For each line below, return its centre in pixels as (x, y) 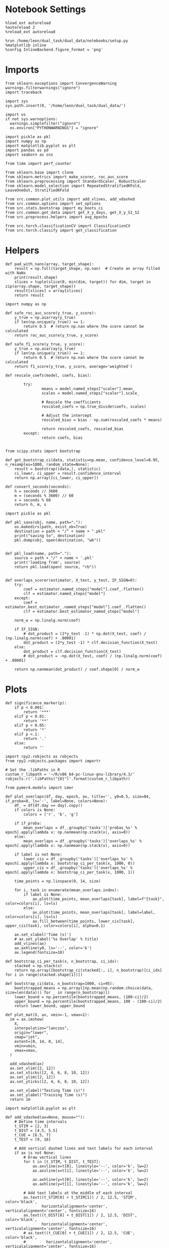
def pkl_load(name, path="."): (38, 553)
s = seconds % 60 (33, 500)
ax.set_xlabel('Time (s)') (43, 934)
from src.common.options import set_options (53, 204)
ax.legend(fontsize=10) (40, 952)
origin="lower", (32, 1032)
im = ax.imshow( (27, 1019)
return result (29, 295)
